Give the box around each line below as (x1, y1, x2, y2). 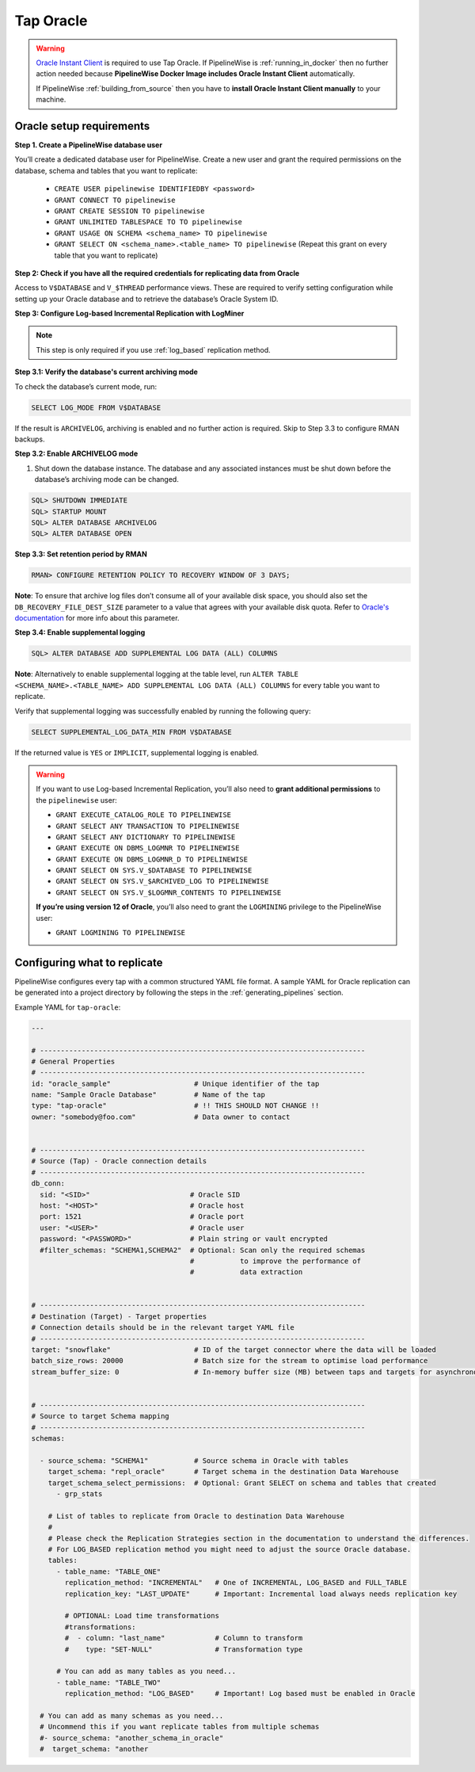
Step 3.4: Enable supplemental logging (14, 628, 146, 637)
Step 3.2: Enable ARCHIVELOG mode (14, 449, 139, 459)
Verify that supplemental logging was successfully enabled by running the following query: (14, 706, 311, 716)
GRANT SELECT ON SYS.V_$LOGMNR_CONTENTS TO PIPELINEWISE (55, 888, 282, 897)
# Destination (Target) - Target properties (31, 1312, 207, 1321)
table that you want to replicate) (54, 250, 158, 260)
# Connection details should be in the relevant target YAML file (31, 1323, 294, 1332)
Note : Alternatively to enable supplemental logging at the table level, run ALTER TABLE (14, 670, 298, 679)
